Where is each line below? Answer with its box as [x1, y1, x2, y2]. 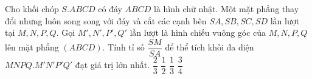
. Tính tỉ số [102, 41, 145, 53]
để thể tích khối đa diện [165, 41, 254, 53]
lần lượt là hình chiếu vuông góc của [130, 26, 266, 39]
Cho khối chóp [5, 2, 59, 15]
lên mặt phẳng [5, 41, 59, 53]
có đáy [98, 2, 122, 15]
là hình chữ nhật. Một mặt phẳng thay [154, 2, 299, 15]
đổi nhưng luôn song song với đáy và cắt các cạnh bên [5, 14, 207, 27]
